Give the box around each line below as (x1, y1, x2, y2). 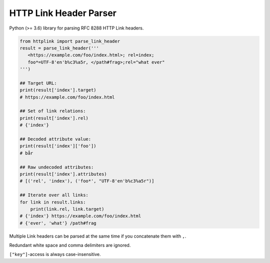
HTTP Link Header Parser (9, 7, 117, 18)
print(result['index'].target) (19, 87, 97, 93)
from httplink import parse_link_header (19, 38, 120, 44)
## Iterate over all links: (19, 192, 88, 198)
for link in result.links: (19, 199, 86, 205)
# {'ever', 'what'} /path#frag (19, 220, 97, 226)
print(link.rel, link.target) (30, 206, 104, 212)
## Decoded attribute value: (19, 136, 91, 142)
